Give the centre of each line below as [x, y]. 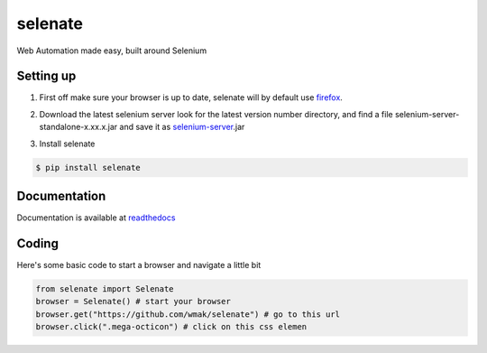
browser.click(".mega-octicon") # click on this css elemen [171, 327]
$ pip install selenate [88, 167]
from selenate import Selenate [105, 289]
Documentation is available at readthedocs [96, 218]
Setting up [46, 76]
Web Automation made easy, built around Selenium [112, 51]
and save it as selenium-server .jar [182, 127]
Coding [37, 243]
